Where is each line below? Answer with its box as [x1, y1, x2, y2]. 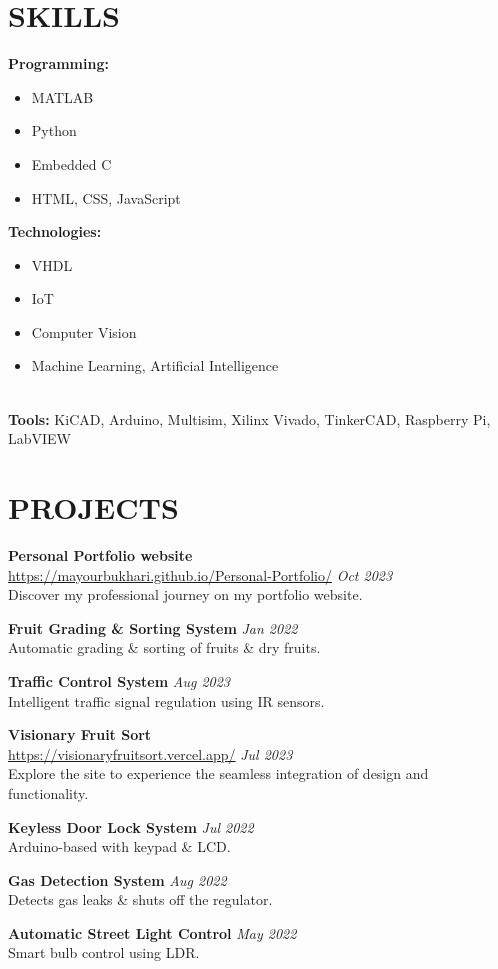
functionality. [8, 782, 89, 803]
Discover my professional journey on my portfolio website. [8, 584, 363, 605]
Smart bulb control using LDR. [8, 942, 200, 963]
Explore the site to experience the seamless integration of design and [8, 763, 429, 784]
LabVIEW [8, 428, 72, 449]
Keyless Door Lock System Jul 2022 [8, 816, 254, 837]
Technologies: [8, 221, 102, 242]
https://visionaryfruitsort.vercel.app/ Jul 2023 [8, 743, 293, 764]
